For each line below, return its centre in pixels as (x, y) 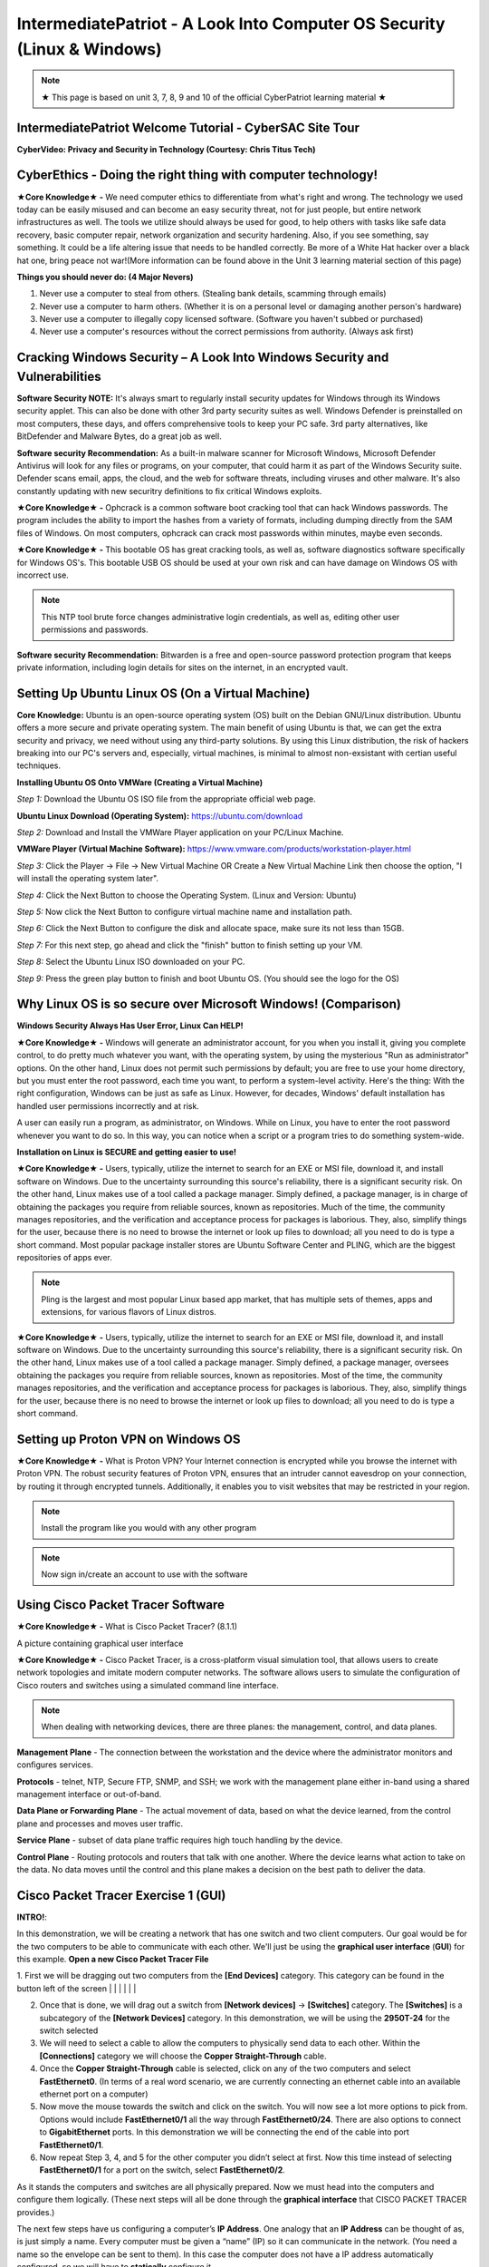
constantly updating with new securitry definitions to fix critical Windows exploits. (169, 491)
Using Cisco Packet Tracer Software (121, 1605)
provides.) (36, 2212)
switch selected (69, 2030)
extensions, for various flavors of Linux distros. (129, 1312)
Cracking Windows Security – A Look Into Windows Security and (203, 358)
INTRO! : (32, 1917)
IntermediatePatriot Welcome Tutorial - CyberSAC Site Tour (188, 127)
